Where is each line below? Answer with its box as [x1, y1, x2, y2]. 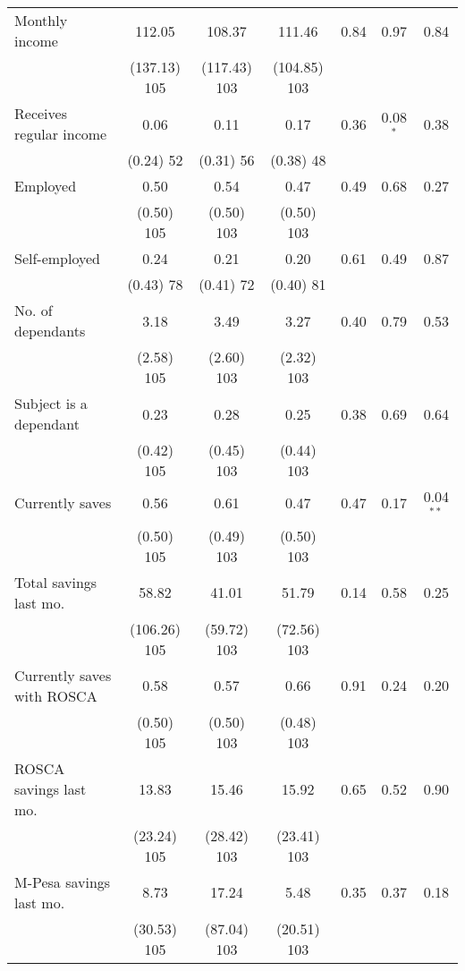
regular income [14, 124, 107, 144]
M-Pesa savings [14, 871, 111, 892]
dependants [14, 320, 86, 341]
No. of [14, 300, 53, 320]
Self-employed [14, 248, 101, 268]
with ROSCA [14, 685, 97, 706]
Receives [14, 103, 67, 124]
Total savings [14, 571, 97, 592]
